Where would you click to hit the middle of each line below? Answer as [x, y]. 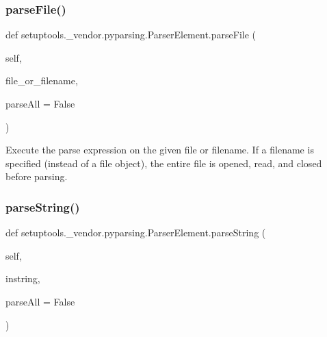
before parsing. [37, 176]
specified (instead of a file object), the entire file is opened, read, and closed [164, 163]
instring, [23, 278]
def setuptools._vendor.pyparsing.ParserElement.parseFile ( [131, 35]
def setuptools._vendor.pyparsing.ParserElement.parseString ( [136, 233]
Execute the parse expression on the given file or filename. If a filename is [160, 150]
